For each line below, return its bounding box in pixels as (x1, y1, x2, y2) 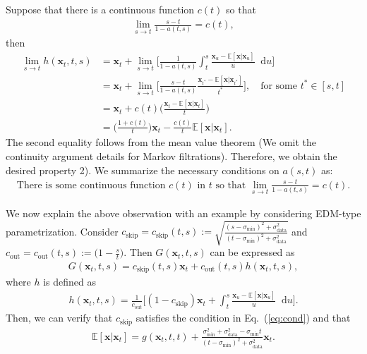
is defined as (43, 274, 97, 289)
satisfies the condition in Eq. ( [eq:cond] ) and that (136, 310, 351, 325)
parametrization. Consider (6, 224, 119, 238)
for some (260, 80, 297, 91)
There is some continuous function (16, 180, 166, 190)
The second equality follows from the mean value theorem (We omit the (6, 135, 317, 149)
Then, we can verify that (6, 310, 113, 325)
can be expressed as (210, 245, 295, 260)
